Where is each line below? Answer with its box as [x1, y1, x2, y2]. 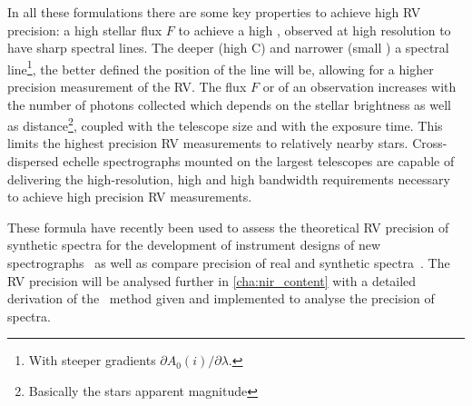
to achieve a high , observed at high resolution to [178, 20, 451, 39]
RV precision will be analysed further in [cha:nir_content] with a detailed [7, 271, 417, 290]
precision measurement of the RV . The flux [7, 77, 247, 96]
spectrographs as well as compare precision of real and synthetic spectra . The [7, 253, 450, 272]
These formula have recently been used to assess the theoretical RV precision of [7, 217, 449, 236]
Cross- [412, 134, 447, 153]
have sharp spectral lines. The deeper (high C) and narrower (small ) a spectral [7, 38, 449, 57]
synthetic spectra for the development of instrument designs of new [7, 235, 381, 254]
